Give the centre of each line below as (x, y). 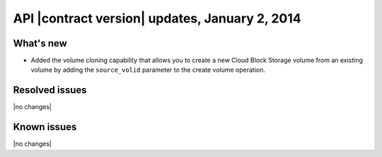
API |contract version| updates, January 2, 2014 (157, 18)
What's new (40, 43)
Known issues (45, 127)
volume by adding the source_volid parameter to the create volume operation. (148, 70)
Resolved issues (50, 90)
